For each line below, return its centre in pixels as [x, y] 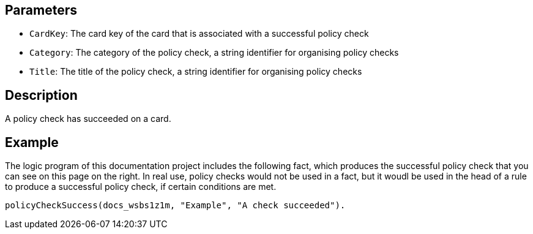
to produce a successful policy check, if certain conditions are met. [141, 187]
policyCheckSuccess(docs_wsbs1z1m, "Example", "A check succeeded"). [175, 206]
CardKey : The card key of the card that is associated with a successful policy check [199, 34]
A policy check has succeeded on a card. [88, 119]
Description [41, 95]
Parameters [41, 10]
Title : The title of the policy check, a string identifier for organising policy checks [196, 72]
